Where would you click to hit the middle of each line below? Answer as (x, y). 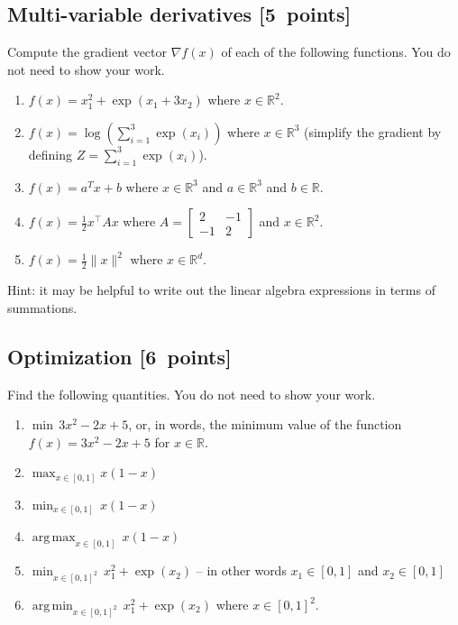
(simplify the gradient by (372, 131)
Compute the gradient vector (87, 52)
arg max (54, 538)
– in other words (241, 570)
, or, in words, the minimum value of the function (265, 424)
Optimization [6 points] (119, 356)
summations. (42, 307)
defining (50, 154)
